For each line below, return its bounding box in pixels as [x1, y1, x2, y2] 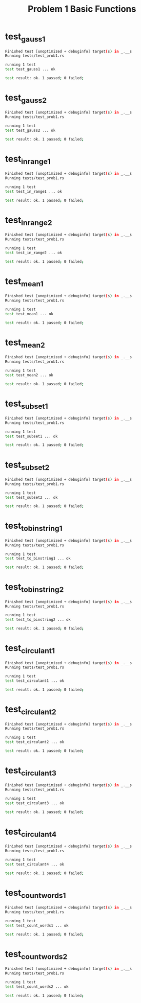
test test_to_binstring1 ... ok [5, 556, 71, 561]
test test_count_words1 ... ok [5, 923, 69, 928]
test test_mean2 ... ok [5, 373, 54, 377]
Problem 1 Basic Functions [27, 3, 137, 15]
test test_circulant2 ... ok [5, 740, 64, 745]
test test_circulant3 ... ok [5, 801, 64, 806]
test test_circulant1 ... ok [5, 678, 64, 683]
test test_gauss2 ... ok [5, 128, 56, 133]
